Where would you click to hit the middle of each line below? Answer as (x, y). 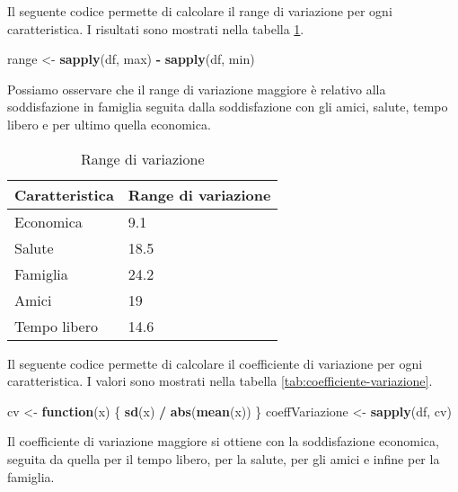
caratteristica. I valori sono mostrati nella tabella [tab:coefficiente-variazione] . (220, 381)
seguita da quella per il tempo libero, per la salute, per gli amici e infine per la (224, 458)
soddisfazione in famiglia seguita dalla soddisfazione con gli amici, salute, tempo (228, 107)
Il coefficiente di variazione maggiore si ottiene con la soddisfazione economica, (223, 441)
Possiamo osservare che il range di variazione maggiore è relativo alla (197, 89)
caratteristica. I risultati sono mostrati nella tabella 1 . (156, 28)
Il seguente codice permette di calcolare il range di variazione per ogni (200, 11)
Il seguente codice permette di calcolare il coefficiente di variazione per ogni (215, 363)
